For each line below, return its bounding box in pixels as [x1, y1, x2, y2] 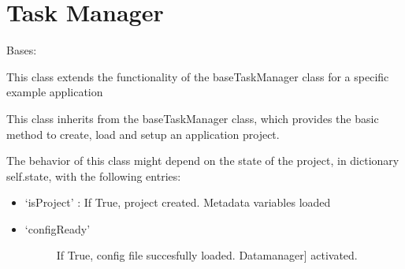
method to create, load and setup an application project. [6, 125, 280, 142]
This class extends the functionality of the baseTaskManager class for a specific [6, 68, 389, 84]
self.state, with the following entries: [6, 167, 181, 184]
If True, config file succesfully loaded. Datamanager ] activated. [56, 247, 358, 263]
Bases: [6, 42, 37, 58]
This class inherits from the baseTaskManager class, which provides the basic [6, 110, 379, 126]
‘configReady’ [24, 220, 91, 237]
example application [6, 84, 103, 100]
